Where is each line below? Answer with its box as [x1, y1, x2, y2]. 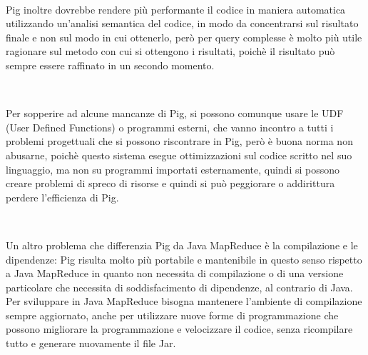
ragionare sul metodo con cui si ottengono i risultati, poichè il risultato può [6, 44, 335, 59]
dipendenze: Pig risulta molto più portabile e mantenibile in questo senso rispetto [6, 251, 362, 266]
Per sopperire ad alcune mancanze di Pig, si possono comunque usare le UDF [6, 106, 344, 121]
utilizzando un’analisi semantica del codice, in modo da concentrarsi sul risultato [6, 16, 359, 31]
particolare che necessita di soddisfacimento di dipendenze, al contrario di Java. [6, 279, 353, 294]
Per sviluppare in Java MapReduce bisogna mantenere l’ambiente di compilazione [6, 294, 362, 309]
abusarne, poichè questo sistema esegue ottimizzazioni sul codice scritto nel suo [6, 147, 352, 162]
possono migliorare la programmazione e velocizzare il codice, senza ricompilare [6, 321, 353, 336]
